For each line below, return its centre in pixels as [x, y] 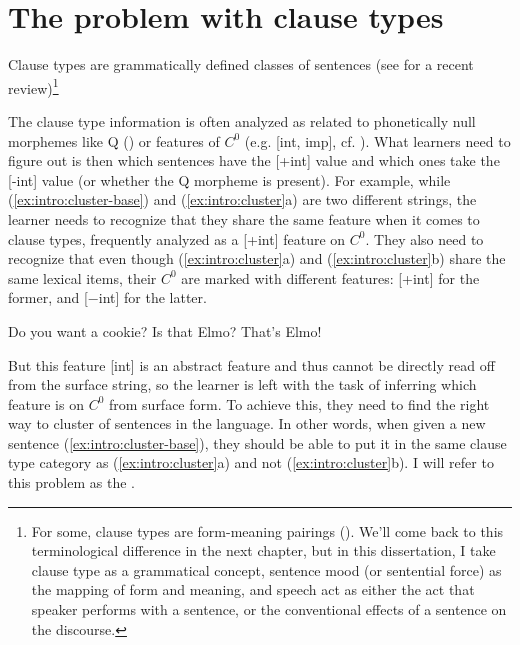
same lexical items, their [82, 277]
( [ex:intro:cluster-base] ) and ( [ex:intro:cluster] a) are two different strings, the [242, 199]
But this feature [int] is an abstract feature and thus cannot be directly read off [251, 364]
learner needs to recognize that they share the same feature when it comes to [244, 218]
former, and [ [48, 297]
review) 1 [33, 86]
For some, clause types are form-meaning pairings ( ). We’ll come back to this [267, 530]
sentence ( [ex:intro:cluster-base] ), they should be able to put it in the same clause [257, 442]
